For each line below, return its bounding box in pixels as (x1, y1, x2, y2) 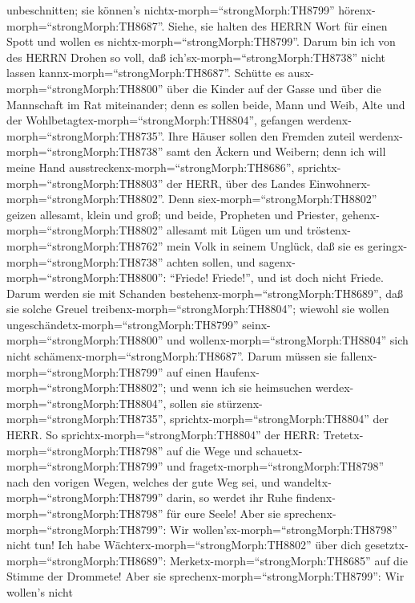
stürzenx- (217, 394, 263, 411)
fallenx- (340, 348, 377, 365)
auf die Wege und (167, 442, 253, 458)
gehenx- (341, 206, 380, 222)
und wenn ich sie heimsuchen (170, 379, 312, 396)
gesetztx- (365, 536, 409, 553)
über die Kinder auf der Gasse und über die (167, 79, 381, 96)
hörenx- (338, 2, 376, 18)
